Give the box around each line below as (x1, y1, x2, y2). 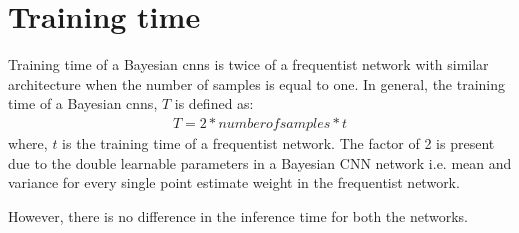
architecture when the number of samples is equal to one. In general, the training (8, 73, 506, 94)
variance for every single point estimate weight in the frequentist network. (8, 172, 460, 193)
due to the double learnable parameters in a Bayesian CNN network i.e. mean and (8, 152, 512, 173)
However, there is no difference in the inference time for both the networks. (8, 205, 469, 226)
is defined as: (174, 93, 254, 114)
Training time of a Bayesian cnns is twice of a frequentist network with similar (8, 54, 489, 75)
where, (8, 132, 48, 153)
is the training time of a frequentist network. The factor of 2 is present (62, 132, 495, 153)
